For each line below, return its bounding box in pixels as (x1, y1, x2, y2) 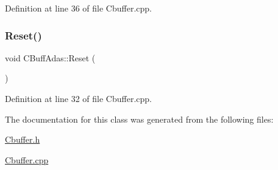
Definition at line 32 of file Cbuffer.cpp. (5, 92, 152, 104)
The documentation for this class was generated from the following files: (5, 112, 274, 125)
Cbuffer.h (5, 133, 40, 146)
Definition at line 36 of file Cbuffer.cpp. (5, 2, 152, 14)
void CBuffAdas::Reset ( (5, 51, 96, 64)
